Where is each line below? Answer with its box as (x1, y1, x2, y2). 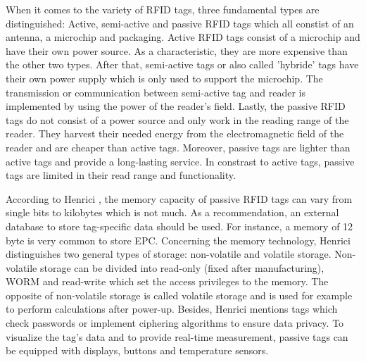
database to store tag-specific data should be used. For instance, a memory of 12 (6, 218, 353, 233)
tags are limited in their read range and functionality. (6, 168, 236, 182)
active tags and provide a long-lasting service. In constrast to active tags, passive (6, 154, 355, 168)
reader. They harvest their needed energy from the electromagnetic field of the (6, 126, 344, 141)
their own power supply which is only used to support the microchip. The (6, 70, 323, 85)
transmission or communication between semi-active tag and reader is (6, 85, 305, 99)
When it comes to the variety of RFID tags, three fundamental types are (6, 2, 320, 16)
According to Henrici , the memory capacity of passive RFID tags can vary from (6, 191, 353, 206)
